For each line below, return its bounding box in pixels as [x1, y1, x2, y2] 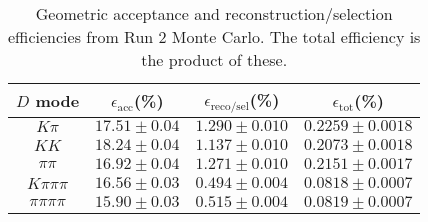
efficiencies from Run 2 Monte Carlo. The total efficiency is [8, 25, 421, 48]
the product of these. [141, 48, 288, 71]
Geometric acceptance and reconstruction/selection [35, 2, 393, 25]
